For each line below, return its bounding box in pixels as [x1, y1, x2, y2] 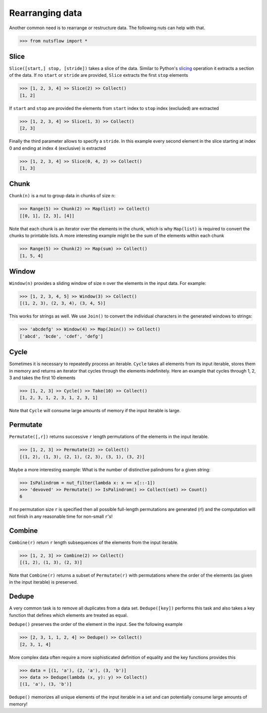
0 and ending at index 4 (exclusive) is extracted [9, 145, 106, 151]
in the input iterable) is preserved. [9, 579, 78, 585]
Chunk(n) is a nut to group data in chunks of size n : [9, 193, 116, 199]
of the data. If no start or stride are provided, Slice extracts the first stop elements [9, 72, 188, 78]
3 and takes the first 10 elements [9, 375, 76, 381]
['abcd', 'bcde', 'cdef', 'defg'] [19, 333, 103, 339]
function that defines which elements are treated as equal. [9, 612, 128, 618]
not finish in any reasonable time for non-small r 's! [9, 513, 113, 519]
